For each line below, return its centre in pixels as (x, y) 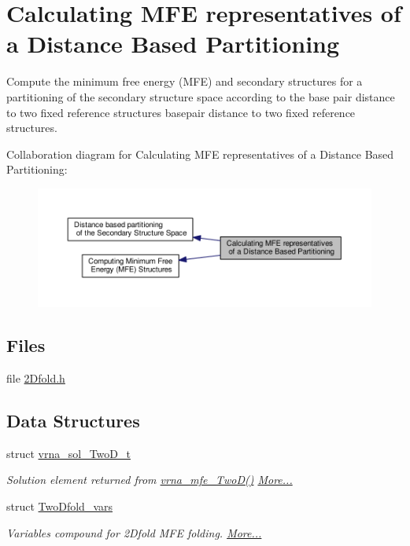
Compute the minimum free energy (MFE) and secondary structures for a (185, 81)
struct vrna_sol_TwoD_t (68, 453)
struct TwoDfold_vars (59, 506)
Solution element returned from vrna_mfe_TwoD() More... (150, 480)
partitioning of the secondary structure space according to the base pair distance (201, 96)
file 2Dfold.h (36, 378)
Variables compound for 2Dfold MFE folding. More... (134, 532)
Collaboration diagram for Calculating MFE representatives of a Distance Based (200, 154)
